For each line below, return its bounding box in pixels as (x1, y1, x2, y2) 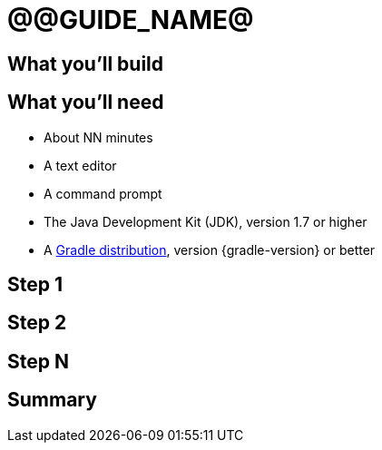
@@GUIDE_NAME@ (7, 5, 254, 35)
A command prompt (44, 185, 162, 201)
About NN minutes (44, 129, 153, 145)
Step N (7, 349, 69, 373)
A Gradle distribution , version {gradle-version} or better (44, 241, 376, 258)
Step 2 (7, 311, 67, 335)
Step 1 (7, 273, 64, 297)
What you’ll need (7, 91, 164, 114)
